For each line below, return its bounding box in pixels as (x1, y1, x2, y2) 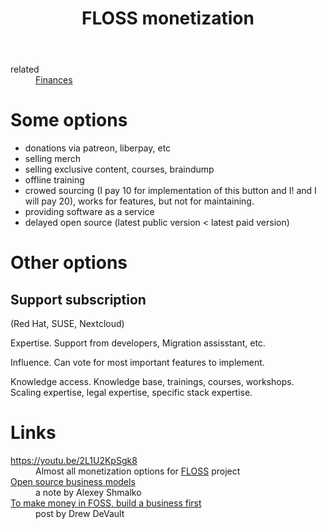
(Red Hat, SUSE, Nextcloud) (10, 318, 125, 330)
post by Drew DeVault (35, 508, 125, 520)
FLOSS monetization (81, 7, 255, 30)
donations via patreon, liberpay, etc (24, 142, 172, 154)
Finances (35, 74, 73, 86)
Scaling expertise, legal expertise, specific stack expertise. (10, 387, 253, 399)
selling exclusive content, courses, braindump (24, 163, 215, 176)
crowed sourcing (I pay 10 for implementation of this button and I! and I (24, 185, 317, 197)
